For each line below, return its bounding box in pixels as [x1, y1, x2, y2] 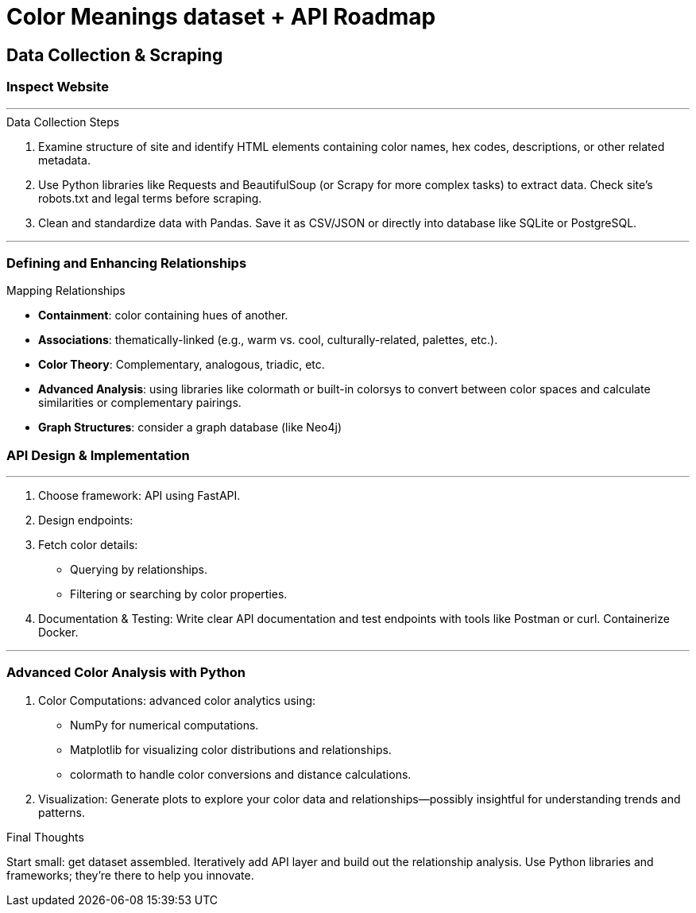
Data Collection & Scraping [6, 44, 223, 65]
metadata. [38, 153, 91, 167]
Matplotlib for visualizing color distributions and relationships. [70, 742, 392, 756]
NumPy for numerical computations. [70, 718, 259, 732]
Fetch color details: [38, 538, 138, 552]
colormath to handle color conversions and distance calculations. [70, 767, 412, 781]
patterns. [38, 805, 85, 819]
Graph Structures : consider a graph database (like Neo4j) [38, 420, 342, 435]
